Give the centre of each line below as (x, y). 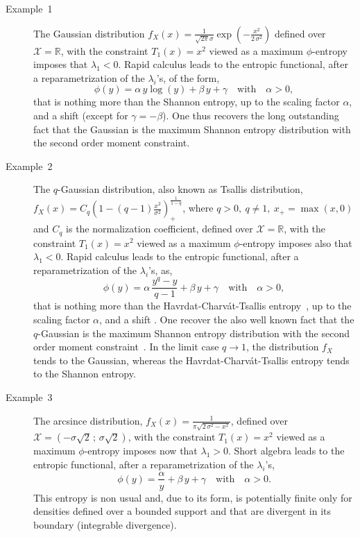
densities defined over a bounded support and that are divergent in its (182, 511)
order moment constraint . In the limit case (126, 347)
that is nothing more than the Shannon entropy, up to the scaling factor (187, 102)
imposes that (61, 64)
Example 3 (29, 397)
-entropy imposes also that (296, 242)
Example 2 (29, 165)
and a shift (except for (81, 115)
